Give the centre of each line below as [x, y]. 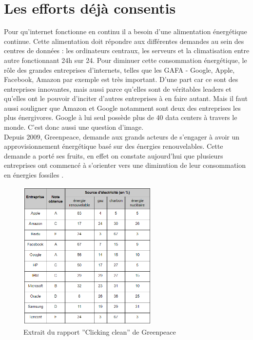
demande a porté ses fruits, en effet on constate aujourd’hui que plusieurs [114, 155]
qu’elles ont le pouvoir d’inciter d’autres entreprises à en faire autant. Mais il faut [126, 98]
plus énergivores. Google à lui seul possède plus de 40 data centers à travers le [121, 117]
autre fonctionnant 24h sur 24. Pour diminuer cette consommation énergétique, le [126, 60]
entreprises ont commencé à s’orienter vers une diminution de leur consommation [125, 165]
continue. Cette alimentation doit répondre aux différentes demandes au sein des [124, 41]
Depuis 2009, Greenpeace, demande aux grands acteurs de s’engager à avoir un [122, 136]
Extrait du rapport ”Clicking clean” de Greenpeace [100, 331]
